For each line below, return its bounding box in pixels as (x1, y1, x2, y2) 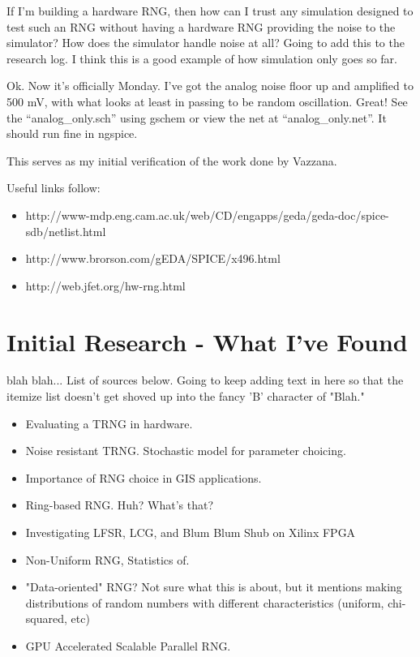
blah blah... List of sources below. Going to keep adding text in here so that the (6, 371, 404, 389)
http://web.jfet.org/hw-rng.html (25, 277, 186, 294)
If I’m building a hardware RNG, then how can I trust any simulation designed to (6, 2, 414, 19)
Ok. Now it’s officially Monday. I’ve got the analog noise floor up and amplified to (6, 77, 414, 94)
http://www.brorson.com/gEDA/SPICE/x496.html (25, 250, 281, 267)
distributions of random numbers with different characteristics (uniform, (25, 594, 384, 611)
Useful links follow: (6, 179, 101, 196)
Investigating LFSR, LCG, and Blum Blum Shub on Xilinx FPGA (25, 524, 356, 540)
